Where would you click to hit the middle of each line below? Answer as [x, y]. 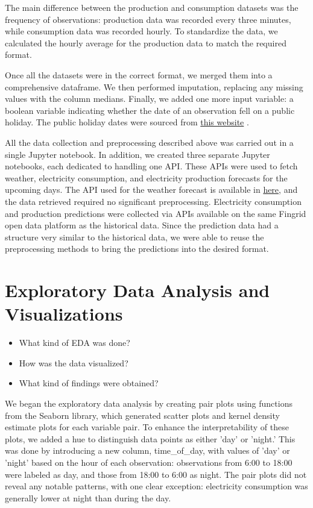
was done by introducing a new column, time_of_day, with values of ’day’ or [147, 450]
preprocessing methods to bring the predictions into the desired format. [137, 249]
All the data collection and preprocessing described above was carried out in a [149, 142]
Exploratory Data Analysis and [138, 290]
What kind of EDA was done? [74, 343]
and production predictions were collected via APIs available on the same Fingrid [156, 213]
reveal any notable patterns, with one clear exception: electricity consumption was [156, 486]
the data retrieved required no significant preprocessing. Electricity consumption [153, 201]
